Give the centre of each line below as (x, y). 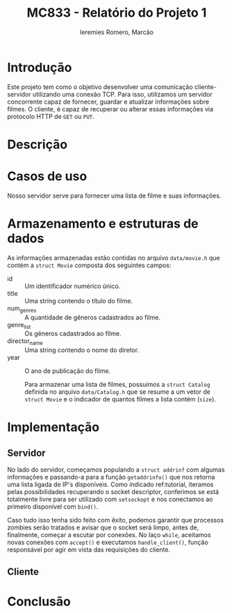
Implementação (53, 428)
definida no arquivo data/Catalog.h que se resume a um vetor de (117, 392)
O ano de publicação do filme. (68, 371)
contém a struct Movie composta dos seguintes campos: (89, 265)
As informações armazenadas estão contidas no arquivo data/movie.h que (114, 257)
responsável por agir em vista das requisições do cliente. (89, 550)
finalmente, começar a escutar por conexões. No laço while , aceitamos (109, 535)
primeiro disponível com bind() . (53, 507)
